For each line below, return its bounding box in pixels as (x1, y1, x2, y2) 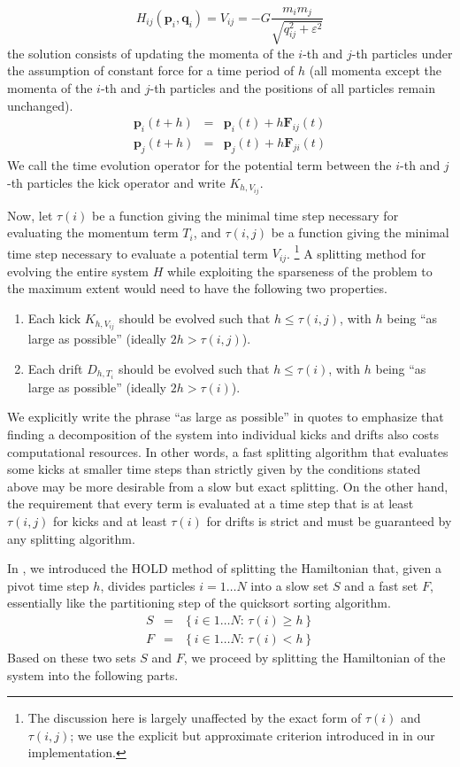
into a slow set (250, 576, 329, 594)
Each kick (27, 309, 81, 328)
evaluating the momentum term (7, 223, 179, 242)
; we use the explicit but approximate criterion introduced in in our (70, 725, 435, 744)
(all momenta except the (309, 61, 442, 80)
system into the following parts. (7, 665, 179, 684)
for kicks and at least (53, 512, 167, 531)
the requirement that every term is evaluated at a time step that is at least (7, 494, 414, 513)
